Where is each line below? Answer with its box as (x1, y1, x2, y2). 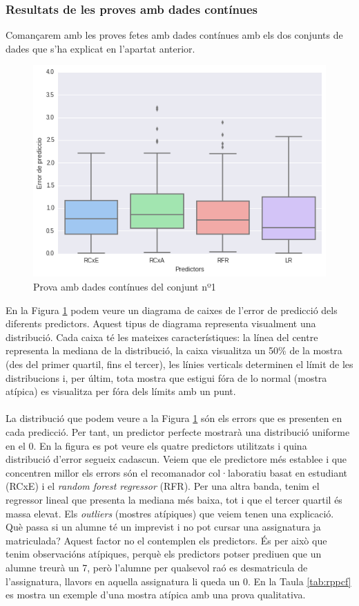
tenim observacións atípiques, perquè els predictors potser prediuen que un (6, 547, 322, 561)
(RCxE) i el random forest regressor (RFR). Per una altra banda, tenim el (6, 479, 320, 493)
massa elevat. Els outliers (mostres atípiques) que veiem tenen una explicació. (6, 506, 334, 520)
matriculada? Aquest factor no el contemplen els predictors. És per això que (6, 533, 327, 547)
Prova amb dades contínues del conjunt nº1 (33, 279, 216, 294)
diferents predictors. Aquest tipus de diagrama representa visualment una (6, 316, 316, 331)
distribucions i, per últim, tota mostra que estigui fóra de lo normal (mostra (6, 370, 327, 385)
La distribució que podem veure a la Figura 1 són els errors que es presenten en (6, 411, 342, 425)
